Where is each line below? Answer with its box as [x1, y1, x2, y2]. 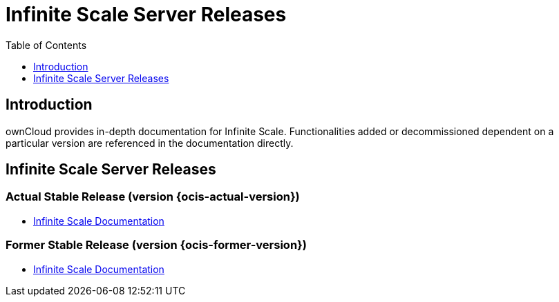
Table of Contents [6, 39, 87, 51]
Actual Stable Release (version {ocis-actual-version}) [6, 190, 300, 204]
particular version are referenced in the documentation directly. [6, 137, 294, 149]
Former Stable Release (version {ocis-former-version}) [6, 238, 307, 252]
